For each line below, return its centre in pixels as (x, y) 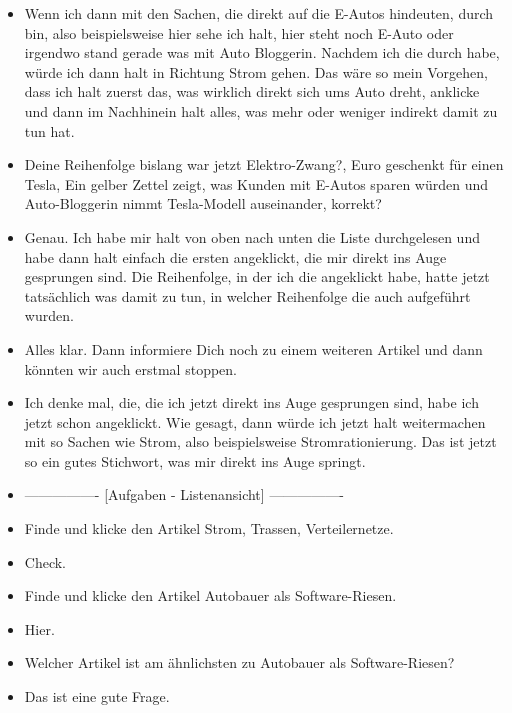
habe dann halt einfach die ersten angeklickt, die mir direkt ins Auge (235, 256)
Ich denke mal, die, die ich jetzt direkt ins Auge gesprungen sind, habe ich (251, 402)
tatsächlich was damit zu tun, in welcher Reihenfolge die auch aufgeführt (247, 295)
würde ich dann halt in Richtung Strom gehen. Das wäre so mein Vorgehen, (256, 71)
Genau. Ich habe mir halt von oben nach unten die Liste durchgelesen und (252, 236)
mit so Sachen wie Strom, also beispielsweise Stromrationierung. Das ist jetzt (260, 441)
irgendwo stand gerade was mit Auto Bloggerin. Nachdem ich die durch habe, (262, 52)
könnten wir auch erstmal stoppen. (130, 368)
